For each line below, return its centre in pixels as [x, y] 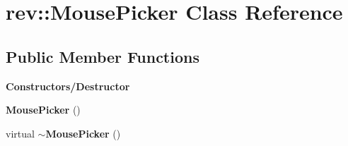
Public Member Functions [103, 56]
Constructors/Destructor [68, 86]
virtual [20, 133]
